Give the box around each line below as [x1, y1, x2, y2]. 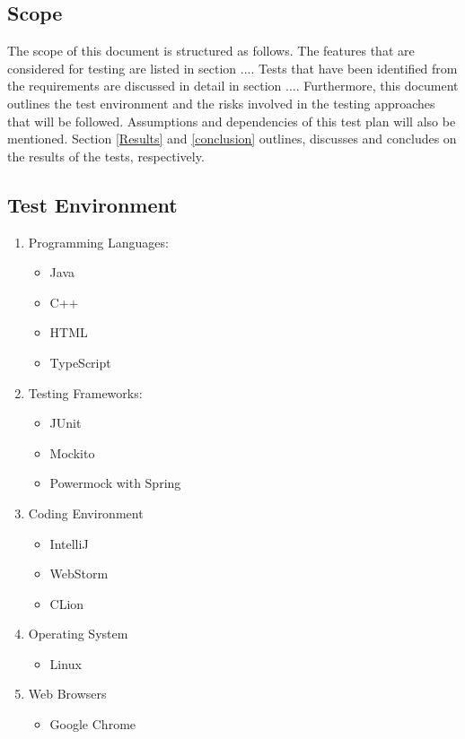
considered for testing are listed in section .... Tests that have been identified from [7, 58, 458, 77]
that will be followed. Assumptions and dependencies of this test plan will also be [7, 111, 456, 130]
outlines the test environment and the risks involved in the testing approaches [7, 93, 435, 112]
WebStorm [49, 564, 109, 583]
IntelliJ [49, 534, 89, 552]
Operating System [28, 624, 128, 643]
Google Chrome [49, 715, 136, 734]
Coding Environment [28, 503, 144, 522]
